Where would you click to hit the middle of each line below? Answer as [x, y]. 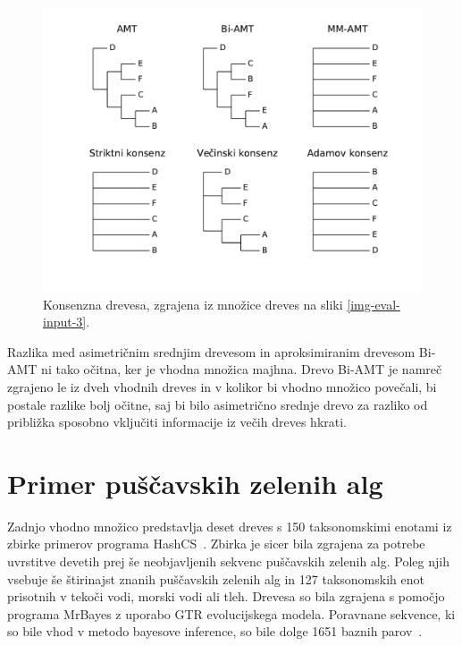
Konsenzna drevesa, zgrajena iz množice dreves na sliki [193, 304]
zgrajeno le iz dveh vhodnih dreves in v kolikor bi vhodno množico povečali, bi [222, 386]
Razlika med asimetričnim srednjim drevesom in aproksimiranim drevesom [211, 351]
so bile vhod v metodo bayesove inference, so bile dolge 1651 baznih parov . [215, 631]
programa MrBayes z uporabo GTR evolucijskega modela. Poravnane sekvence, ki [231, 613]
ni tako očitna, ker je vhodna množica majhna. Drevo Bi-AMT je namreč [242, 369]
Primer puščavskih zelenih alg [195, 483]
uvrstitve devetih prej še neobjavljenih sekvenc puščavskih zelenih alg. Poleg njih [228, 561]
